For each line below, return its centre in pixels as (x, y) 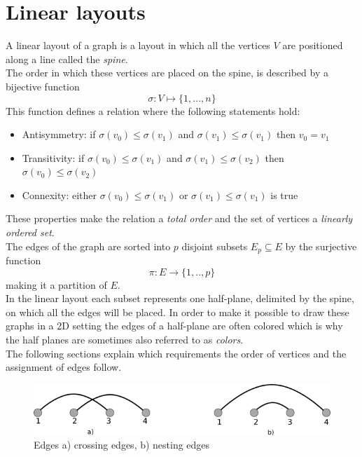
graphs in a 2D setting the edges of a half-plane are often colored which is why (174, 326)
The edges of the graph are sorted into (88, 246)
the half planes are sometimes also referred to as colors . (125, 340)
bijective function (43, 86)
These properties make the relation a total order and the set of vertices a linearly (179, 218)
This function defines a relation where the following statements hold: (153, 110)
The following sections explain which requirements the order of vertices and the (176, 353)
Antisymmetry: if (59, 134)
